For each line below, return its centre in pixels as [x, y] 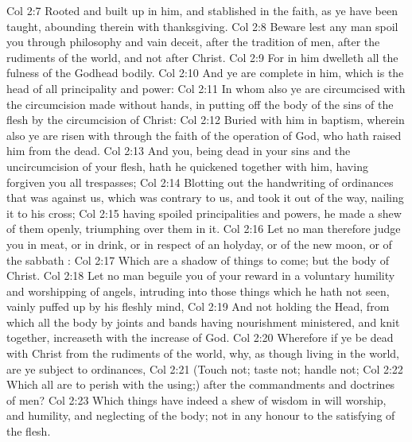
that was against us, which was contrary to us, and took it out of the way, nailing [205, 198]
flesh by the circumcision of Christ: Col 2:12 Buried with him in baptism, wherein [206, 120]
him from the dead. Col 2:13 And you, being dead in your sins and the [179, 151]
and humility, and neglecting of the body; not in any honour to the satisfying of [201, 415]
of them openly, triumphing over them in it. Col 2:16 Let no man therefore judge [204, 229]
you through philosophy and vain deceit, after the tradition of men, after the [193, 42]
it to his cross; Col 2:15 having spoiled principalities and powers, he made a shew [204, 213]
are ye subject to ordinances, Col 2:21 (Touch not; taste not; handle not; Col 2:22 [205, 368]
